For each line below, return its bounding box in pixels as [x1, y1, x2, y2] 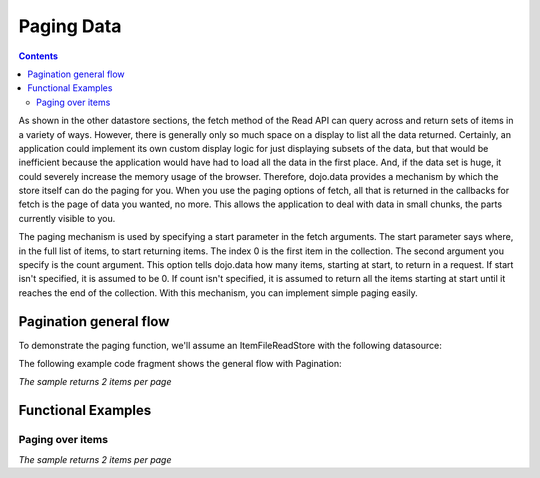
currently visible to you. [18, 212, 116, 224]
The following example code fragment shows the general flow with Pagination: [18, 358, 342, 370]
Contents [18, 50, 59, 62]
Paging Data [18, 15, 122, 37]
